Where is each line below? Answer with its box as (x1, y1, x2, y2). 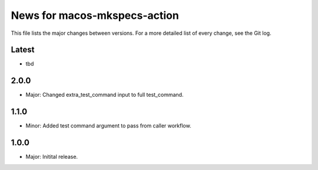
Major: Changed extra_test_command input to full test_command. (25, 91, 184, 99)
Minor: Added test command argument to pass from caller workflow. (25, 122, 191, 129)
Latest (11, 45, 35, 55)
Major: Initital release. (25, 153, 78, 161)
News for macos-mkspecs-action (11, 9, 179, 22)
